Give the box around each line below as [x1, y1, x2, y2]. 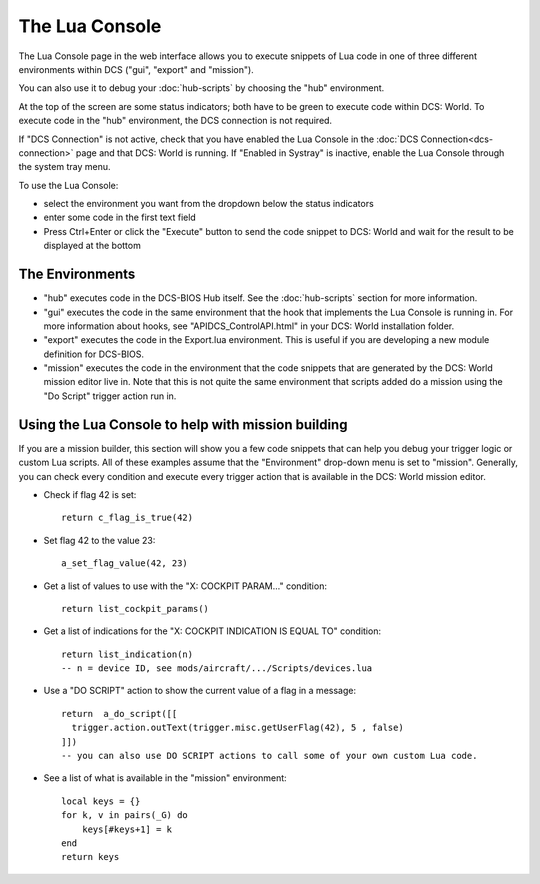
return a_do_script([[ [61, 708, 178, 719]
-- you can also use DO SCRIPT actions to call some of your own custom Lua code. [61, 750, 478, 762]
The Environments [18, 266, 136, 283]
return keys [61, 851, 120, 863]
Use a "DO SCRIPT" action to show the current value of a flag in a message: [43, 685, 357, 697]
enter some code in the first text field [43, 211, 197, 224]
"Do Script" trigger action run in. [43, 390, 177, 402]
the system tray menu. [18, 161, 111, 173]
